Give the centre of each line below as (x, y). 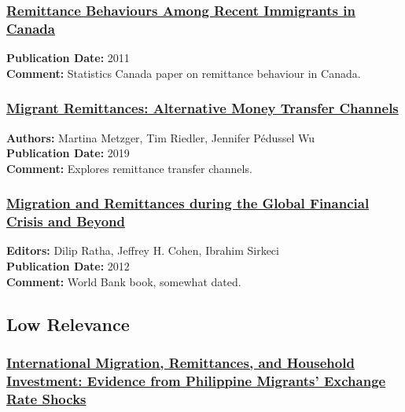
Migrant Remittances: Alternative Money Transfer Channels (202, 108)
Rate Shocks (46, 398)
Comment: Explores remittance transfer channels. (129, 168)
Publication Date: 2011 (68, 58)
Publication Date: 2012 (68, 266)
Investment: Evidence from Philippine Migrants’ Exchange (196, 380)
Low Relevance (68, 324)
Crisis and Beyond (66, 221)
